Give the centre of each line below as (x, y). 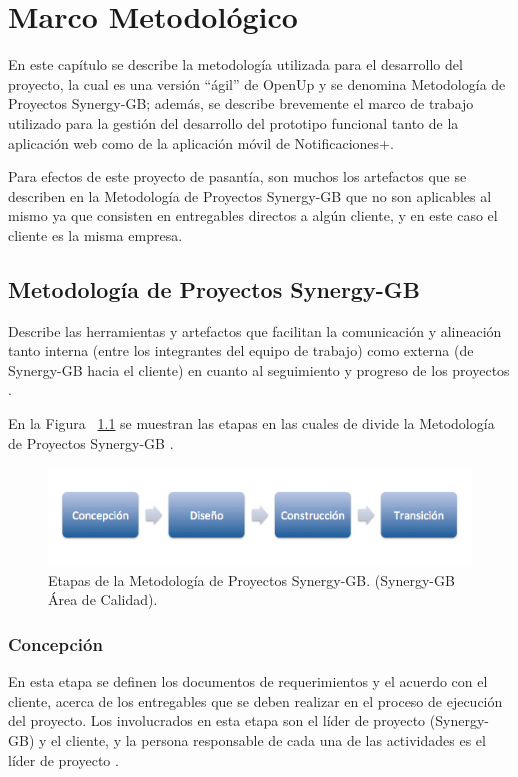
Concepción (55, 643)
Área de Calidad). (103, 599)
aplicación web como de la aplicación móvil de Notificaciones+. (201, 142)
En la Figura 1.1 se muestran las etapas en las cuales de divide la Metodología (251, 423)
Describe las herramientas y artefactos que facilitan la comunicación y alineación (255, 330)
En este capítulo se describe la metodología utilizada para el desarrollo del (235, 64)
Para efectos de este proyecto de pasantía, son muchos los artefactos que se (237, 176)
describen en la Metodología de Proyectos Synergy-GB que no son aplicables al (250, 195)
